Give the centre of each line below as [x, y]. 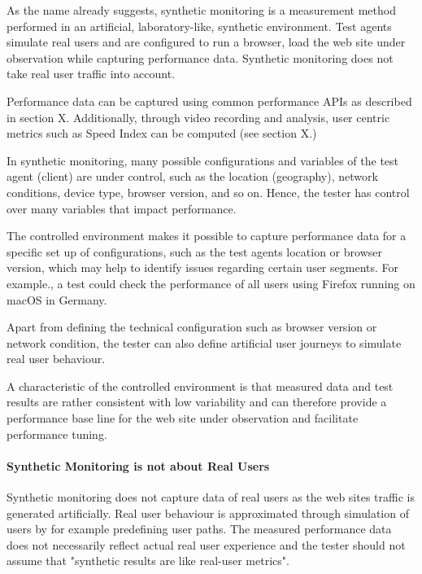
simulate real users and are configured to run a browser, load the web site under [206, 42]
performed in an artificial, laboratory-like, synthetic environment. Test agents [199, 26]
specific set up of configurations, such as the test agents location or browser [194, 251]
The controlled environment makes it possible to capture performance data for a [207, 236]
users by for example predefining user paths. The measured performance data [199, 529]
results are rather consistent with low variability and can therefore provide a [197, 402]
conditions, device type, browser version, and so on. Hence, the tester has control [208, 192]
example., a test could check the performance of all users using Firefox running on [211, 283]
